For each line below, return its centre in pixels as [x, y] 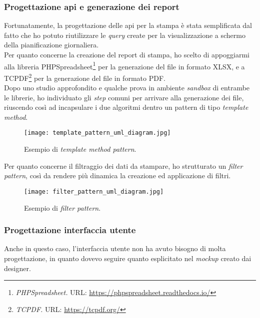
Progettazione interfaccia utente [70, 230]
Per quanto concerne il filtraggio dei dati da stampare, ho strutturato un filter [123, 165]
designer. [17, 268]
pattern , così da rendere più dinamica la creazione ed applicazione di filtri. [117, 175]
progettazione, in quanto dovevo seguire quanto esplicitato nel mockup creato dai [128, 258]
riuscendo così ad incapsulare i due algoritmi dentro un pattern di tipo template [126, 107]
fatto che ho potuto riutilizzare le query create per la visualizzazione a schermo [125, 35]
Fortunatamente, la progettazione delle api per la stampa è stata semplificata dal [128, 25]
